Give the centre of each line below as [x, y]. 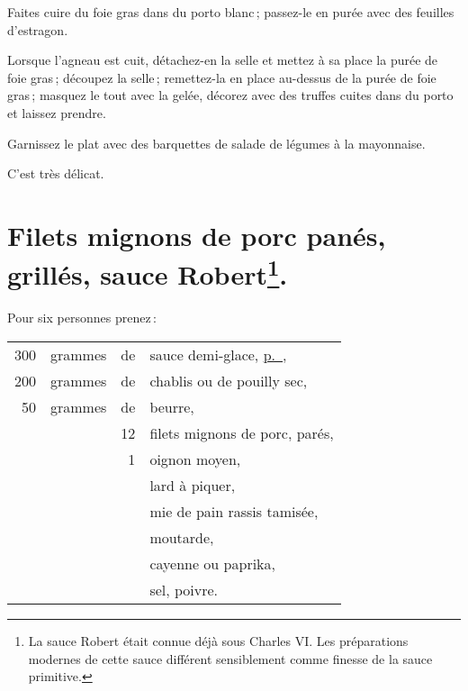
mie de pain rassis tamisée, [234, 511]
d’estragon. [38, 29]
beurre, [172, 406]
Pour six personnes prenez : [82, 318]
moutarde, [182, 537]
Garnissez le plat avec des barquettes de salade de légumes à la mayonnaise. [216, 143]
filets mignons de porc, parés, [242, 432]
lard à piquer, [193, 485]
